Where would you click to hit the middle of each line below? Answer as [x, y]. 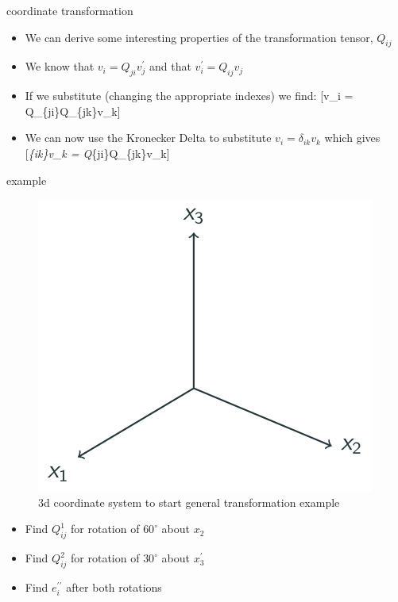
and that [170, 66]
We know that [60, 66]
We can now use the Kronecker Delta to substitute [148, 138]
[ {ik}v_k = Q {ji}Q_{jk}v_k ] [97, 153]
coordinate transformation [70, 10]
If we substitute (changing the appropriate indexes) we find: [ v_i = [189, 96]
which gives [352, 138]
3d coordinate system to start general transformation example [189, 502]
